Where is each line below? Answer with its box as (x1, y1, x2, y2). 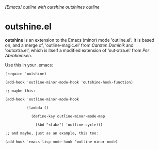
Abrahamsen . (5, 52, 32, 58)
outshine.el (5, 21, 52, 32)
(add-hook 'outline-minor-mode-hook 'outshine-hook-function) (5, 80, 133, 84)
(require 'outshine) (5, 71, 47, 76)
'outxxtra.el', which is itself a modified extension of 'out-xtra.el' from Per (5, 47, 149, 53)
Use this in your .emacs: (5, 62, 53, 67)
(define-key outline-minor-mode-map (31, 114, 105, 118)
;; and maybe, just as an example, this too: (5, 131, 98, 135)
